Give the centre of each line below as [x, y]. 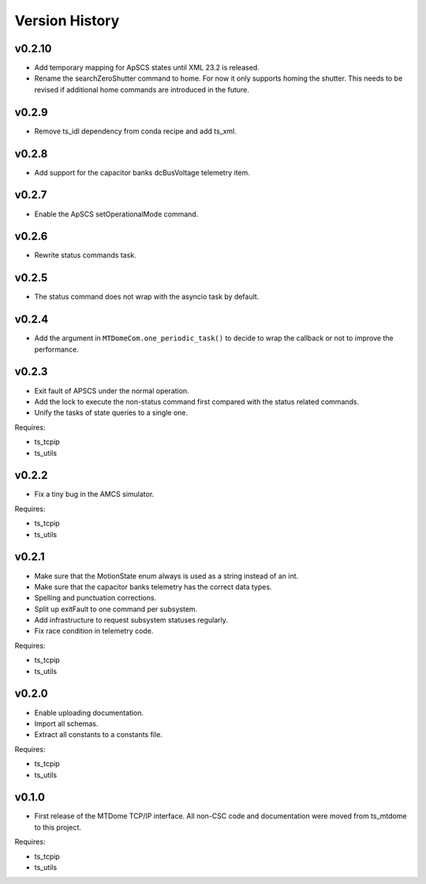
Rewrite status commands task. [86, 255]
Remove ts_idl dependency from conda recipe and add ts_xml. [135, 131]
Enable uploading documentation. [89, 713]
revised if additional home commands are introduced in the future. [142, 89]
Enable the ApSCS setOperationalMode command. [116, 214]
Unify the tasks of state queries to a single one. [111, 413]
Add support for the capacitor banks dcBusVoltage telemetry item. [142, 172]
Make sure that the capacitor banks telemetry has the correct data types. [153, 587]
